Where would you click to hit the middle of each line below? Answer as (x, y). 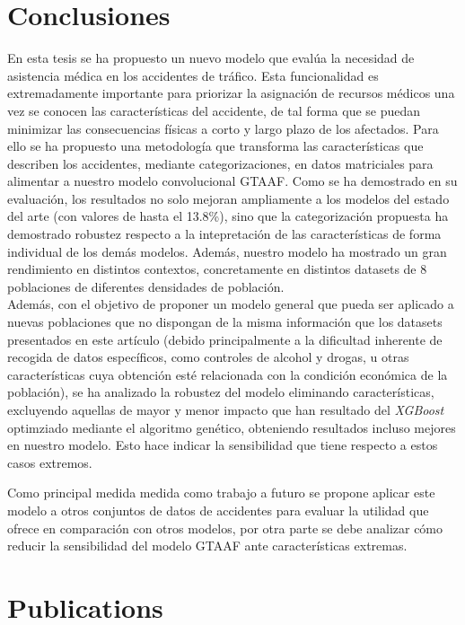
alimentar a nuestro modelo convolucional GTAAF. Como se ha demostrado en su (232, 181)
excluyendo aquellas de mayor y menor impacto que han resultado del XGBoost (226, 409)
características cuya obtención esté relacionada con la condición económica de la (228, 374)
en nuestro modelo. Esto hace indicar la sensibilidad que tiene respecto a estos (223, 445)
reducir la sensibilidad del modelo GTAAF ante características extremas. (207, 546)
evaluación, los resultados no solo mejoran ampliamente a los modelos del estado (228, 198)
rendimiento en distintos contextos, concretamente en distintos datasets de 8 (217, 269)
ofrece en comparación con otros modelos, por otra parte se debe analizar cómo (225, 528)
